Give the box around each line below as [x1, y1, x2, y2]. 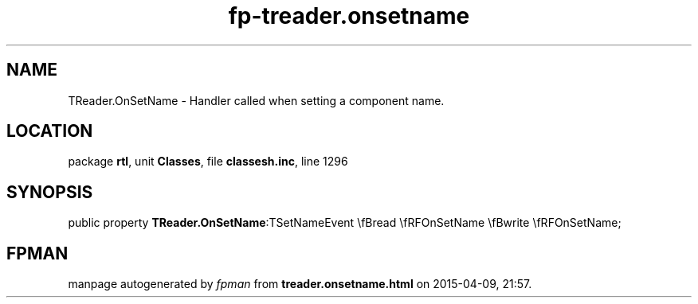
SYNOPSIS [6, 181, 93, 202]
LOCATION [6, 121, 93, 142]
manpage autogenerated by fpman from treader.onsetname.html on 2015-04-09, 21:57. [68, 277, 532, 291]
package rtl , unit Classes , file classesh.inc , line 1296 [68, 154, 348, 169]
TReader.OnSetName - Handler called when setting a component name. [68, 93, 445, 107]
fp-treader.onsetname [228, 2, 470, 29]
